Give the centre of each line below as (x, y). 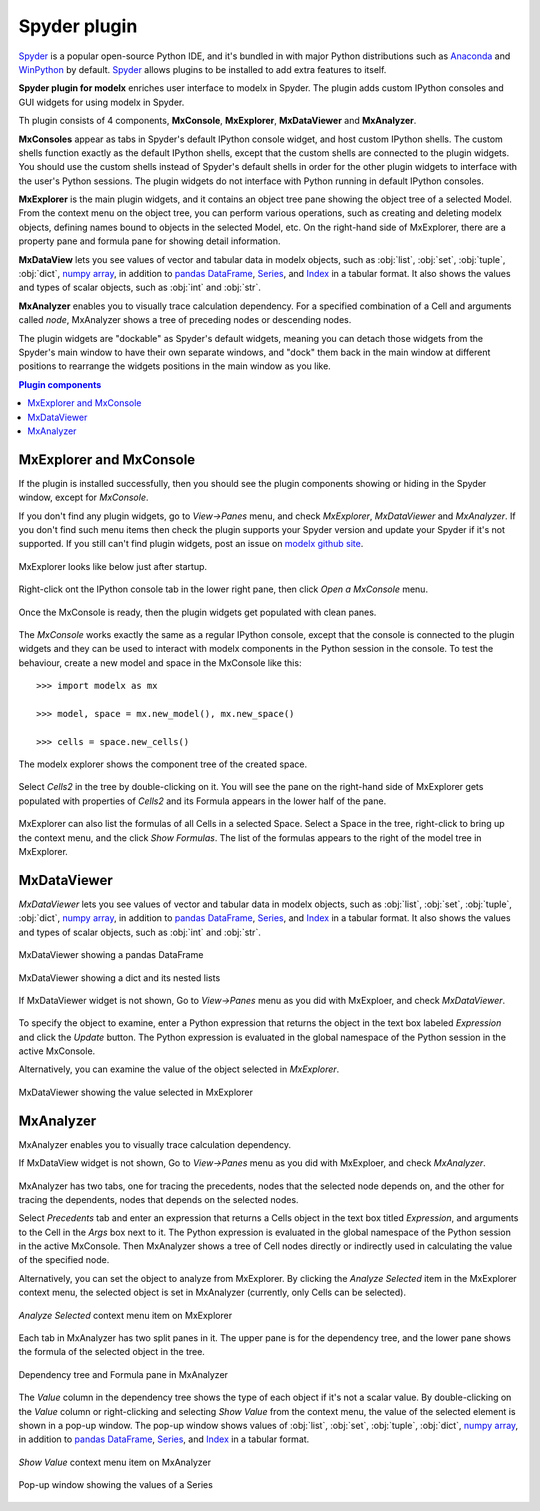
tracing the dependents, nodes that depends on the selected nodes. (158, 1199)
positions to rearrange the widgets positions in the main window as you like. (175, 366)
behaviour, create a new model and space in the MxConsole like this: (160, 662)
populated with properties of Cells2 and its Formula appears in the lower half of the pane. (202, 801)
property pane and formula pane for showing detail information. (149, 241)
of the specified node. (64, 1260)
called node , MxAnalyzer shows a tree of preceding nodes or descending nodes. (185, 320)
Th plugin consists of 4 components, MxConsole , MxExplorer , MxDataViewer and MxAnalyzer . (217, 121)
